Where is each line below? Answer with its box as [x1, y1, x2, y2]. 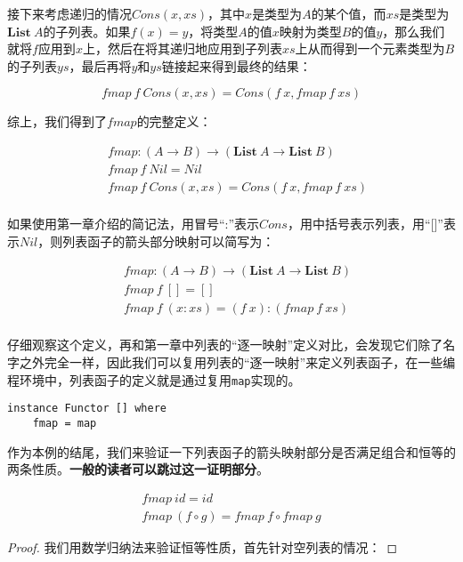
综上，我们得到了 [7, 112, 107, 131]
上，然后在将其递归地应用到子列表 [82, 39, 282, 58]
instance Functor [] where [7, 402, 167, 415]
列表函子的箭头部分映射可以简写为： [62, 231, 275, 250]
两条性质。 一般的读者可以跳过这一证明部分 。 [7, 460, 269, 478]
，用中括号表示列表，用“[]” [287, 214, 443, 233]
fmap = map [32, 416, 97, 430]
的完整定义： [136, 112, 212, 131]
